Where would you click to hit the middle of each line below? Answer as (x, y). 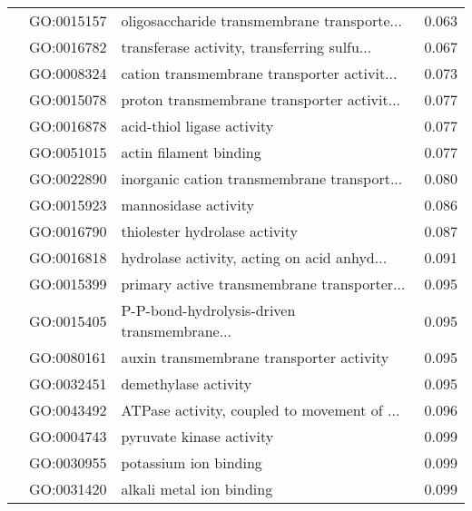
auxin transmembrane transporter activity (255, 357)
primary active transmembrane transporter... (263, 284)
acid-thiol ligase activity (197, 126)
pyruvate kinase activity (197, 436)
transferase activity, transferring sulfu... (246, 47)
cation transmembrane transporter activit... (259, 73)
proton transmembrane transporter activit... (261, 99)
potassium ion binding (192, 462)
